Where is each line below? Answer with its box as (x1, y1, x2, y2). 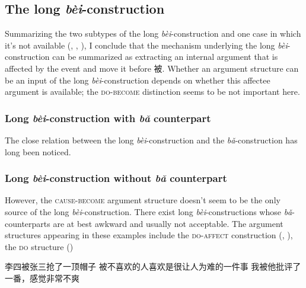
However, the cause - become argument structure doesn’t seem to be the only (5, 194, 280, 206)
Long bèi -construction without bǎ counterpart (5, 171, 227, 185)
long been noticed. (5, 145, 71, 158)
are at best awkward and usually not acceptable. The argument (53, 217, 283, 229)
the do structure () (5, 240, 74, 252)
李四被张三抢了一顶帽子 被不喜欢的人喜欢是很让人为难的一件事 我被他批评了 (5, 260, 301, 273)
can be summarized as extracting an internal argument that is (52, 50, 278, 63)
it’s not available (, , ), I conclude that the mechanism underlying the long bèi (5, 39, 288, 51)
